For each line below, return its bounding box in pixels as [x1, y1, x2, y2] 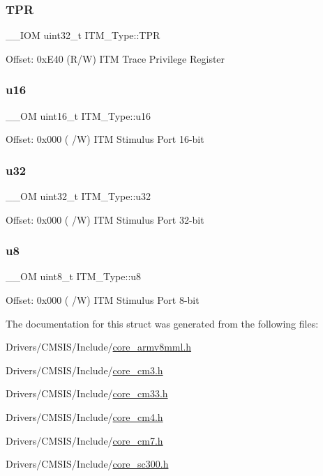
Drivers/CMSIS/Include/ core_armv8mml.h [6, 339, 192, 354]
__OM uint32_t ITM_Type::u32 [6, 189, 151, 204]
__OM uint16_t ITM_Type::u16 [6, 108, 151, 123]
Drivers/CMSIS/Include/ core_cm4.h [6, 410, 163, 424]
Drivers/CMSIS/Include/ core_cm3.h [6, 362, 163, 377]
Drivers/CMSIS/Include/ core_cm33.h [6, 386, 168, 401]
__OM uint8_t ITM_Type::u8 [6, 269, 142, 284]
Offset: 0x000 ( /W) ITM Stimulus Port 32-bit [6, 212, 204, 227]
